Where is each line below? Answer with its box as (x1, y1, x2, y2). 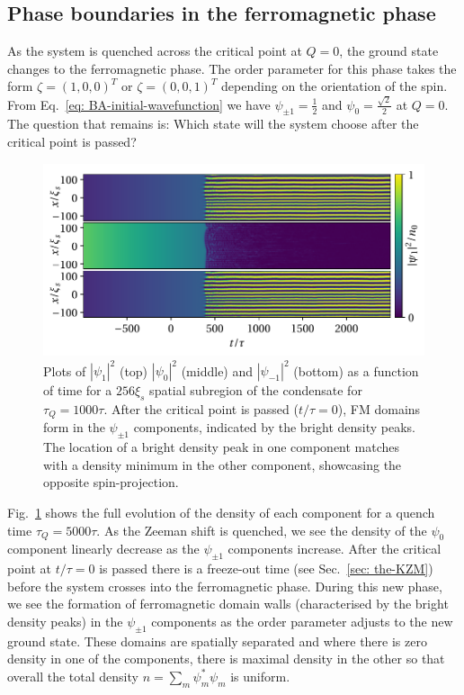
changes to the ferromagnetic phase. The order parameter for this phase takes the (7, 59, 457, 77)
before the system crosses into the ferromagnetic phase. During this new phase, (7, 576, 442, 595)
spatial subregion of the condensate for (149, 381, 362, 400)
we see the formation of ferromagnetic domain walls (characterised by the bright (7, 594, 449, 613)
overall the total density (7, 666, 138, 685)
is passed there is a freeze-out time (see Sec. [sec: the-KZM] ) (99, 559, 433, 578)
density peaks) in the (7, 611, 123, 630)
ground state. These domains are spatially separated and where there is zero (7, 631, 427, 650)
